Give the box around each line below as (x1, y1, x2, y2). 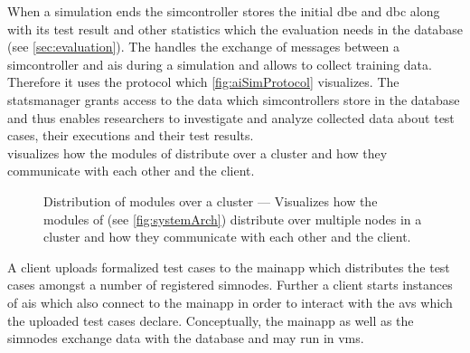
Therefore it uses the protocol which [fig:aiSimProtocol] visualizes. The (7, 72, 399, 91)
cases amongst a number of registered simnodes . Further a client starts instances (7, 275, 453, 294)
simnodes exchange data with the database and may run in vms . (7, 329, 364, 348)
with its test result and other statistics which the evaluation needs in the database (7, 19, 463, 38)
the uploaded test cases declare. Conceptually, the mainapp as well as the (7, 310, 414, 329)
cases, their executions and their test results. (7, 126, 254, 145)
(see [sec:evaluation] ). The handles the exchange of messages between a (7, 37, 399, 56)
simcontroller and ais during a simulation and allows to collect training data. (7, 54, 432, 73)
